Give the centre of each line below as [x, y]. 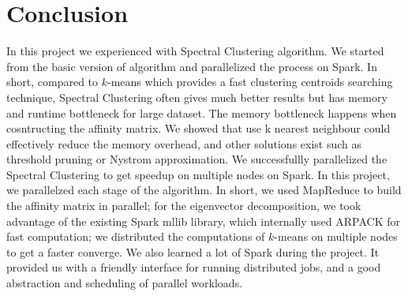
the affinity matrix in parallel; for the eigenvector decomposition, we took [184, 206]
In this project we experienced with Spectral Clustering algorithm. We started [195, 51]
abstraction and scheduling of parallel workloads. [125, 283]
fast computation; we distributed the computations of [136, 236]
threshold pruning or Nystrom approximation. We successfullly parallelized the [197, 159]
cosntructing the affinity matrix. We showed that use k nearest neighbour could [198, 128]
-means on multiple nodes [336, 236]
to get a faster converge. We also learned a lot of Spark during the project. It [193, 251]
